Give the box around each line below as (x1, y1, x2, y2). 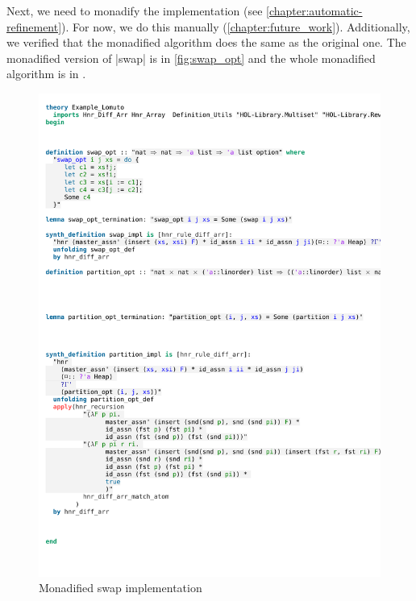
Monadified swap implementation (39, 579, 202, 596)
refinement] (6, 18, 62, 35)
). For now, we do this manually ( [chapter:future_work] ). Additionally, (61, 18, 410, 35)
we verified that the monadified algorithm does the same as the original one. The (6, 34, 406, 51)
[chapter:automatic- (266, 2, 363, 19)
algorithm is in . (6, 65, 86, 82)
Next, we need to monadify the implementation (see (6, 2, 263, 19)
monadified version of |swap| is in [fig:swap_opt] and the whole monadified (6, 49, 376, 66)
